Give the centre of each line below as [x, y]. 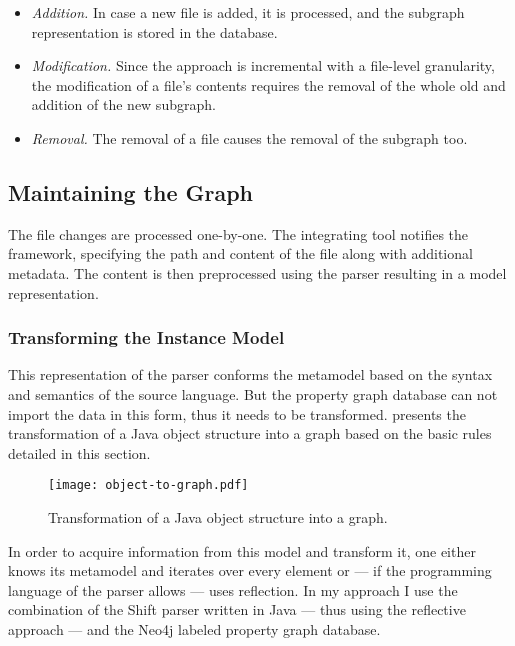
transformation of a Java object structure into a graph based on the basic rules [250, 433]
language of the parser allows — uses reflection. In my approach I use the [233, 589]
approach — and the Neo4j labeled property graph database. [194, 628]
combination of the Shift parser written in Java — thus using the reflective [237, 609]
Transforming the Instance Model [146, 337]
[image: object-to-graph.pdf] [148, 485]
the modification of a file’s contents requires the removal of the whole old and [268, 84]
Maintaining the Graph [131, 191]
